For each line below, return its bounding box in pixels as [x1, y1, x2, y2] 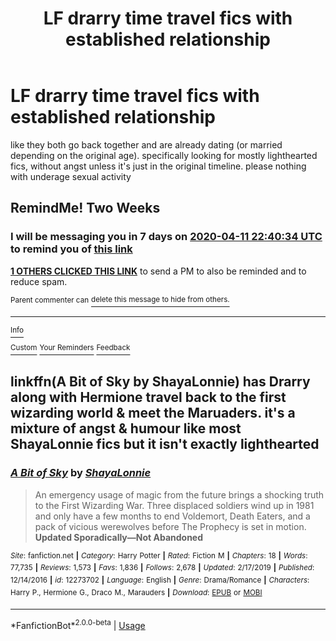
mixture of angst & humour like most [10, 420, 242, 437]
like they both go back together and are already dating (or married [10, 138, 283, 151]
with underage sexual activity [10, 170, 132, 182]
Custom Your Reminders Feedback [10, 343, 131, 353]
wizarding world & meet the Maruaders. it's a [10, 405, 296, 422]
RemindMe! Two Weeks [10, 200, 161, 217]
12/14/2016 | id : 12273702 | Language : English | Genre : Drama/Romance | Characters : [10, 575, 310, 585]
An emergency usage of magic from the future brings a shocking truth [34, 488, 325, 501]
